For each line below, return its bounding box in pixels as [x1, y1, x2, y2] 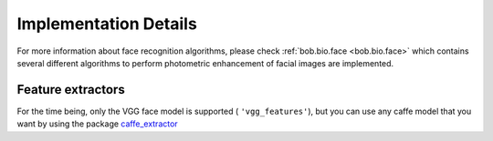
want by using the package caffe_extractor [16, 118, 178, 129]
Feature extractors [16, 82, 125, 97]
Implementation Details [16, 14, 198, 34]
